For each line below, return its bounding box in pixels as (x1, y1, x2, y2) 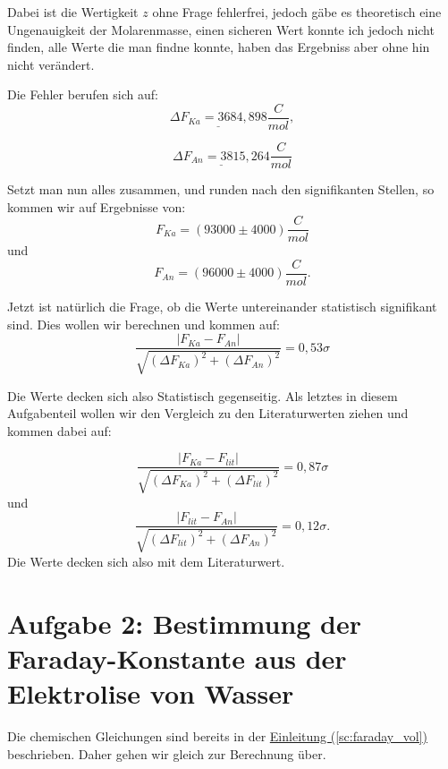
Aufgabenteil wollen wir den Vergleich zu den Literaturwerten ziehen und (7, 404, 409, 423)
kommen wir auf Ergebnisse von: (7, 197, 186, 216)
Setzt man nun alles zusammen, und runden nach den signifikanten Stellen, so (7, 180, 435, 199)
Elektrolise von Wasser (7, 675, 294, 712)
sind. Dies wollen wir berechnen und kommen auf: (7, 314, 280, 333)
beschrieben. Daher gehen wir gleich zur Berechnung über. (7, 744, 326, 763)
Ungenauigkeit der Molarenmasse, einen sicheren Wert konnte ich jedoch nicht (7, 20, 435, 38)
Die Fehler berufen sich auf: (7, 85, 158, 104)
